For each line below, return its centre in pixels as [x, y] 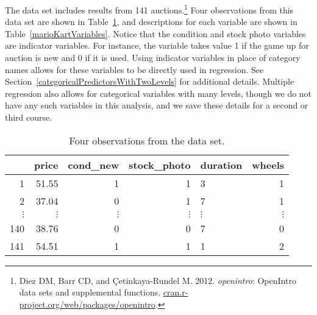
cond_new [94, 165]
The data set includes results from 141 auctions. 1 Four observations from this [149, 9]
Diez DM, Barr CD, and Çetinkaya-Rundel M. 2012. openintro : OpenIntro [158, 280]
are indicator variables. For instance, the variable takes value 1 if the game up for [157, 45]
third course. [29, 117]
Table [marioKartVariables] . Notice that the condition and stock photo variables [155, 33]
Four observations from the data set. [147, 140]
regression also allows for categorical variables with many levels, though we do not [158, 93]
